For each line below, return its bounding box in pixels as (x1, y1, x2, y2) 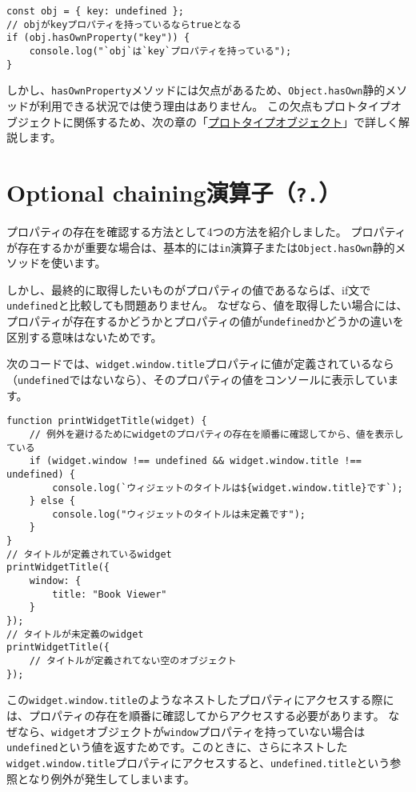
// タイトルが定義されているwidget (6, 548, 172, 560)
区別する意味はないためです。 (6, 328, 162, 345)
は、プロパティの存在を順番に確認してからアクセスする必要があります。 (6, 707, 385, 723)
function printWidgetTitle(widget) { (6, 415, 207, 427)
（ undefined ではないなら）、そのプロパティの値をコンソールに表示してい (6, 370, 388, 387)
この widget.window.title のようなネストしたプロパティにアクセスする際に (6, 691, 394, 708)
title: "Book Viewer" (52, 588, 167, 600)
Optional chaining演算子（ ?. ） (6, 175, 342, 208)
